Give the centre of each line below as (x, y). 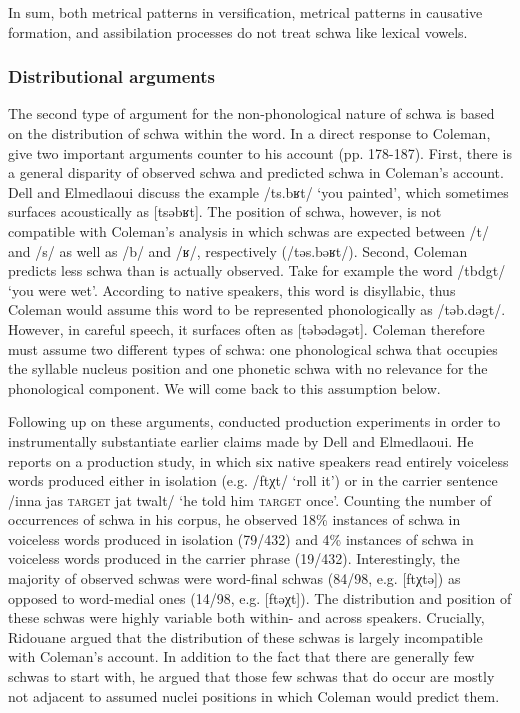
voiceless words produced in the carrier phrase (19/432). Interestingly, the (234, 558)
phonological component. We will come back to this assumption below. (224, 387)
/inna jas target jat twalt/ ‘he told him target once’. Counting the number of (250, 499)
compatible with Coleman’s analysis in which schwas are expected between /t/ (249, 230)
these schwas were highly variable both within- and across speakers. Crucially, (246, 617)
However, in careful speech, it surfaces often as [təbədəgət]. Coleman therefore (246, 328)
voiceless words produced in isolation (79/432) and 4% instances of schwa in (241, 538)
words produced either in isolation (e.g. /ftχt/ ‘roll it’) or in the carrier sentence (253, 480)
